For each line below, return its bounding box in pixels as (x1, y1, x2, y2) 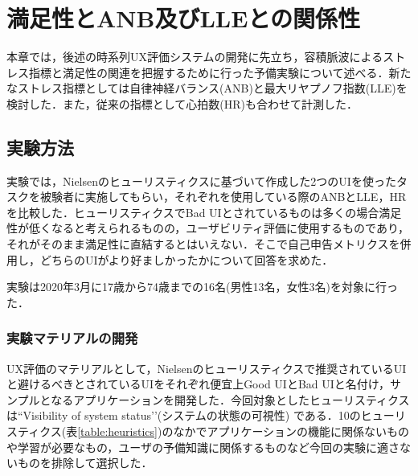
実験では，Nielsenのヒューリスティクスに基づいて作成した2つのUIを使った (6, 172, 396, 189)
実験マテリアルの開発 (6, 328, 138, 348)
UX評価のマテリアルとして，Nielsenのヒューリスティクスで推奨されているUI (6, 359, 407, 376)
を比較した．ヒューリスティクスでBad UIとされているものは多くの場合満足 (6, 203, 402, 220)
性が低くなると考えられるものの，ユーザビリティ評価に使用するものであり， (6, 220, 409, 236)
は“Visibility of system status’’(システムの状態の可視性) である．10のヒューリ (6, 407, 406, 424)
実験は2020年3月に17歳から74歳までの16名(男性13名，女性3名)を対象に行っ (6, 278, 398, 295)
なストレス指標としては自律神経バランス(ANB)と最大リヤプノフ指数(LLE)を (6, 80, 408, 96)
